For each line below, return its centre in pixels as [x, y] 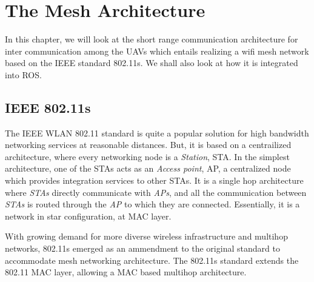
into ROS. [23, 74]
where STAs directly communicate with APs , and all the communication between [156, 192]
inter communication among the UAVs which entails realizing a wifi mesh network [157, 51]
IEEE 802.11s [48, 107]
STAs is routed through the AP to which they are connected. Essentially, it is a [152, 204]
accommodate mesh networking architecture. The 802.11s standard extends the [152, 260]
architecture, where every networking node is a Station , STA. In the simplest [147, 156]
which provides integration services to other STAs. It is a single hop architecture [154, 180]
